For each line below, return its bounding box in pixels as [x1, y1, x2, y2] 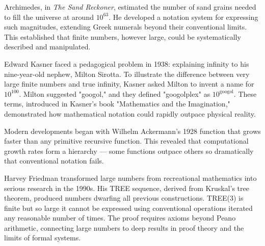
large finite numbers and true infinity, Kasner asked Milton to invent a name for [4, 78, 254, 89]
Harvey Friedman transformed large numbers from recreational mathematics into [4, 172, 257, 183]
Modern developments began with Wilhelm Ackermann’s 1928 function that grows [4, 125, 261, 136]
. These [233, 88, 257, 99]
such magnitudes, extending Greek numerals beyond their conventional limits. [4, 21, 247, 32]
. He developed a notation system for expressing [109, 11, 258, 22]
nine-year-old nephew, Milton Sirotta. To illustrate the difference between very [4, 68, 250, 79]
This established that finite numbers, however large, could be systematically [4, 31, 241, 42]
